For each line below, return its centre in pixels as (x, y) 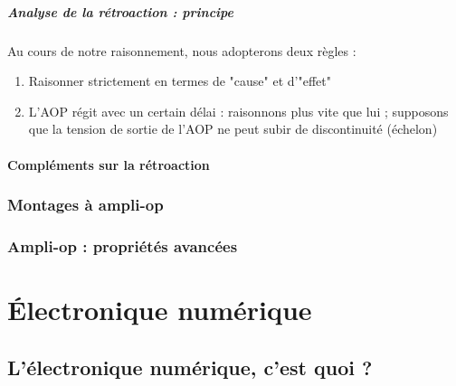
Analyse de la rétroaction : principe (120, 11)
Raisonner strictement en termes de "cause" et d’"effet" (180, 81)
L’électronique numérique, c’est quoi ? (190, 367)
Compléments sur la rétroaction (109, 164)
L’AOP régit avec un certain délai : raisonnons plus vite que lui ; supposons (238, 111)
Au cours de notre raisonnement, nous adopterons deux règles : (182, 50)
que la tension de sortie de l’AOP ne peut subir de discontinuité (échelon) (233, 129)
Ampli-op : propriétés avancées (123, 245)
